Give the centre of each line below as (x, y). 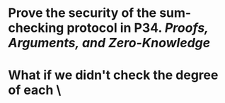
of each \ (35, 90)
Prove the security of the (82, 13)
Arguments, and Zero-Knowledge (109, 43)
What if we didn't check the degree (113, 75)
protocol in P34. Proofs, (138, 28)
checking (36, 28)
